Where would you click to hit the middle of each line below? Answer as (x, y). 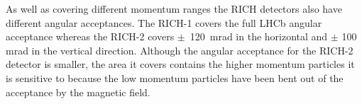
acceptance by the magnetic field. (78, 92)
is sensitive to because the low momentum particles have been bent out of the (175, 77)
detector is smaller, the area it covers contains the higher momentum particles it (180, 64)
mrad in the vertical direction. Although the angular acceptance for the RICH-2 (180, 50)
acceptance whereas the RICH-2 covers (90, 36)
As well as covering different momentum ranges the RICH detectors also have (174, 8)
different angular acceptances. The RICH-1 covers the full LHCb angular (164, 22)
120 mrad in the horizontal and (259, 36)
